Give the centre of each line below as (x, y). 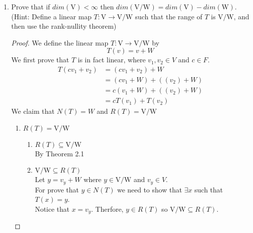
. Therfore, (107, 209)
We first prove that (40, 60)
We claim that (33, 111)
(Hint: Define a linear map (51, 16)
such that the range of (169, 16)
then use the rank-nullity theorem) (64, 26)
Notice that (52, 209)
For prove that (57, 189)
